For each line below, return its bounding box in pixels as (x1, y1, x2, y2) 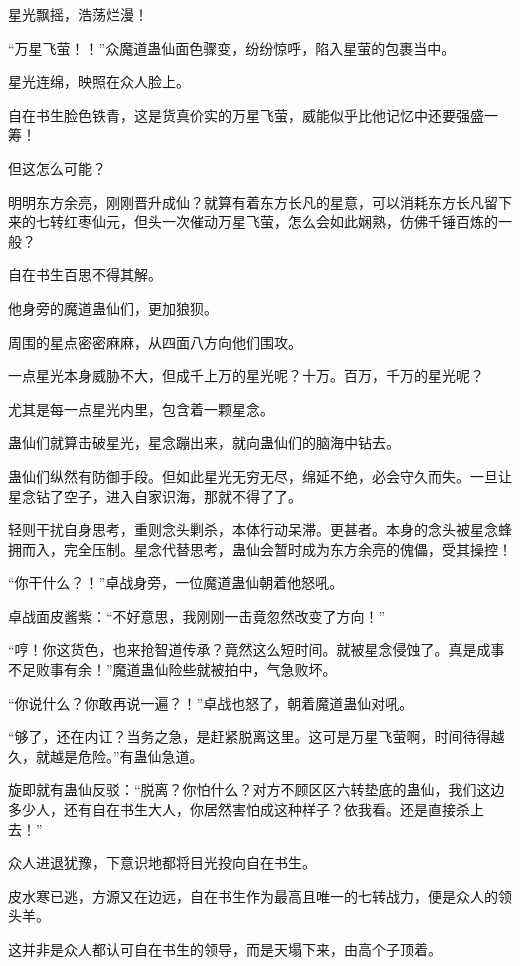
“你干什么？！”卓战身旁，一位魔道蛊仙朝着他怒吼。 (8, 572, 344, 593)
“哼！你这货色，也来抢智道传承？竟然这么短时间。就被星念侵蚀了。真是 (8, 639, 477, 660)
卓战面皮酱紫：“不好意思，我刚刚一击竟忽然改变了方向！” (8, 605, 386, 626)
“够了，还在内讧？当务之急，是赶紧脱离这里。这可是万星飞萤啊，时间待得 (8, 726, 491, 747)
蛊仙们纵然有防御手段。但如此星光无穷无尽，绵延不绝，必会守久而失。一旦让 (8, 465, 512, 486)
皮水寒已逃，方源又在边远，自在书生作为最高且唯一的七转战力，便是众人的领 (8, 885, 512, 906)
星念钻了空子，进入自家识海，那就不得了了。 (8, 485, 302, 506)
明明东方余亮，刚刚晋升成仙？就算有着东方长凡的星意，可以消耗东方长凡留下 (8, 191, 512, 212)
